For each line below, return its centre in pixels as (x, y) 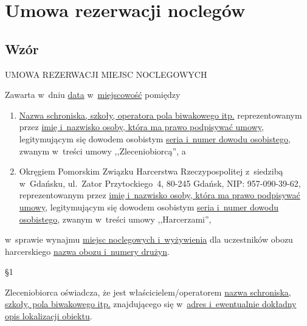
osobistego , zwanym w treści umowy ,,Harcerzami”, (115, 219)
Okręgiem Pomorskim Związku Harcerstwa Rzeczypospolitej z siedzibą (151, 171)
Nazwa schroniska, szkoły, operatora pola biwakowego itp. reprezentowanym (160, 115)
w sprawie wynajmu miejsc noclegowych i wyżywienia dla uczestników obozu (149, 239)
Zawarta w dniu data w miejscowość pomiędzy (93, 95)
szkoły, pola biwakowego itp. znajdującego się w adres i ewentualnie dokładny (151, 304)
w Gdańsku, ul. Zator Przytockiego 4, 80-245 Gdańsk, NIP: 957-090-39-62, (160, 183)
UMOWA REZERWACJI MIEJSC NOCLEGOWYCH (106, 74)
